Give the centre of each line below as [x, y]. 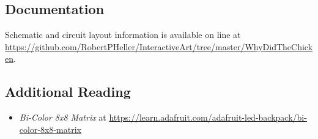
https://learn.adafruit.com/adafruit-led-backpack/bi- [208, 117]
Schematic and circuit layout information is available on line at [123, 35]
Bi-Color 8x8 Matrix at [63, 117]
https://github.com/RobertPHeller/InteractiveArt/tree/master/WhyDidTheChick [159, 46]
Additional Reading [68, 92]
